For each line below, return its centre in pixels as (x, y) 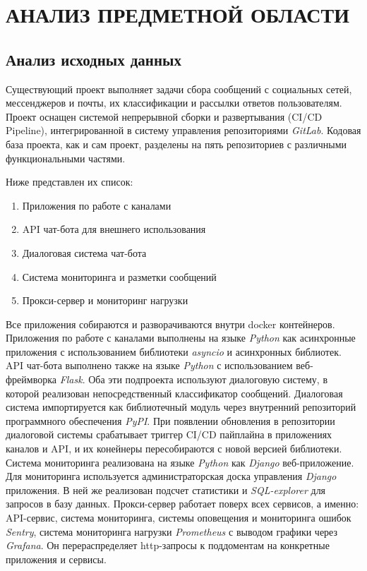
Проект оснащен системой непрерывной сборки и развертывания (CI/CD (164, 116)
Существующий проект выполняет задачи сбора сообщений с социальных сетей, (179, 89)
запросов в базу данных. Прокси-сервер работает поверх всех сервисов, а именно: (182, 504)
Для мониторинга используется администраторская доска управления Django (171, 476)
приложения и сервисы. (56, 559)
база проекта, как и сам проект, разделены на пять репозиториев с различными (176, 144)
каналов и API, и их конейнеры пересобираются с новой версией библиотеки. (174, 449)
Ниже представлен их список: (70, 182)
